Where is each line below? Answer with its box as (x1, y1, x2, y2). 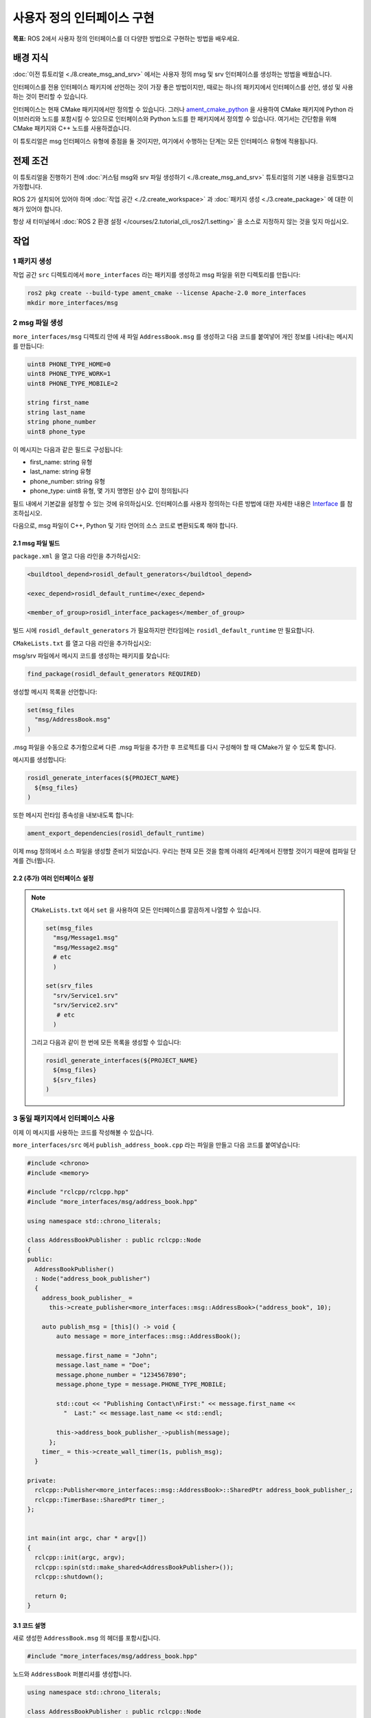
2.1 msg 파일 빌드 (12, 539, 60, 548)
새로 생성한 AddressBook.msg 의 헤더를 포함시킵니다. (12, 1634, 161, 1642)
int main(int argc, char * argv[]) (27, 1535, 147, 1542)
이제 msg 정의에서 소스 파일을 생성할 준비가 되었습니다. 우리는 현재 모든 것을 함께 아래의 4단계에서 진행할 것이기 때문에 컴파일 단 (12, 847, 357, 855)
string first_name (27, 399, 89, 407)
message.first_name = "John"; (56, 1352, 158, 1360)
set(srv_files (45, 982, 93, 990)
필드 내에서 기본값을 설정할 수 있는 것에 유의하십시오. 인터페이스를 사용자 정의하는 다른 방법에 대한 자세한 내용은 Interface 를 (12, 499, 346, 508)
